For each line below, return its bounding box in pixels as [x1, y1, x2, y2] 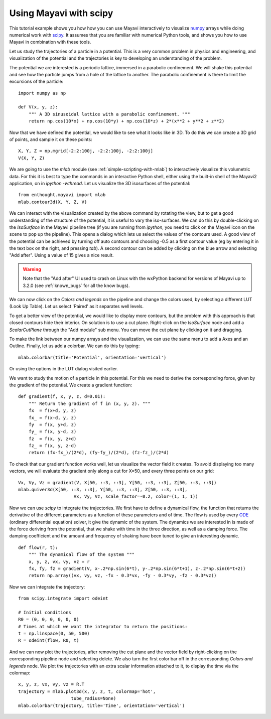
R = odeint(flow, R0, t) [18, 638, 79, 643]
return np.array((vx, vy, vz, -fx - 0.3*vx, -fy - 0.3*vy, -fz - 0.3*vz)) [28, 572, 217, 579]
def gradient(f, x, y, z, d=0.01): [18, 394, 106, 399]
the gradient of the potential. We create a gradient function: [9, 382, 132, 388]
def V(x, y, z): [18, 104, 58, 110]
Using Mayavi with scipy [9, 8, 113, 19]
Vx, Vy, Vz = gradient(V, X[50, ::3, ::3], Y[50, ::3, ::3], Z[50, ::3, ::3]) [18, 480, 217, 485]
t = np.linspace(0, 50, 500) [18, 631, 90, 637]
